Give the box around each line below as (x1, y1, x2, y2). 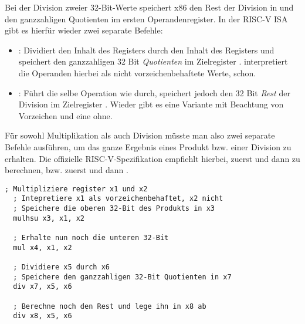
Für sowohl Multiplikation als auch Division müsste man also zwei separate (5, 129, 275, 141)
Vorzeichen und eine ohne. (18, 109, 113, 122)
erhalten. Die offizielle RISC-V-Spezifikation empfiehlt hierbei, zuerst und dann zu (5, 152, 300, 164)
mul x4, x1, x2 (13, 243, 72, 252)
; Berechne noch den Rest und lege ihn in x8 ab (13, 302, 206, 310)
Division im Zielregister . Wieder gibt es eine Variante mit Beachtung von (18, 98, 284, 110)
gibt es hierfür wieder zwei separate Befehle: (5, 24, 163, 36)
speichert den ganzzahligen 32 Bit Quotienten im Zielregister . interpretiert (18, 55, 288, 67)
